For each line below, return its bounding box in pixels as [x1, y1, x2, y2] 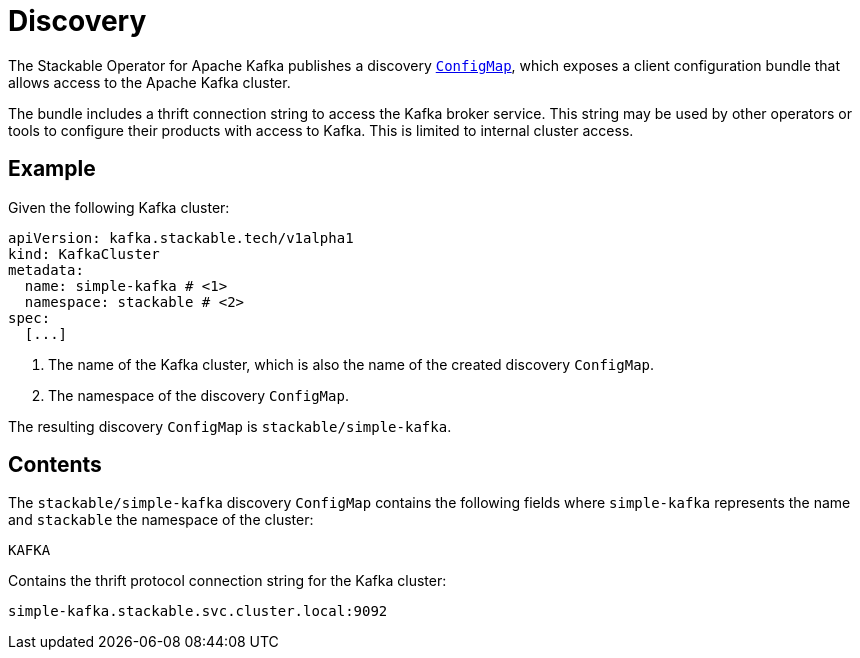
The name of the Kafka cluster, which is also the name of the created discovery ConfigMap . [48, 355, 655, 373]
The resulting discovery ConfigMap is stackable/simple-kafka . [8, 417, 452, 435]
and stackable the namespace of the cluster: [8, 511, 314, 529]
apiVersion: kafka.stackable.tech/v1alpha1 [8, 229, 354, 246]
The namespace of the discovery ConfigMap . [48, 386, 349, 404]
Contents [8, 452, 102, 478]
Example [8, 156, 96, 182]
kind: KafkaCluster [8, 245, 160, 262]
